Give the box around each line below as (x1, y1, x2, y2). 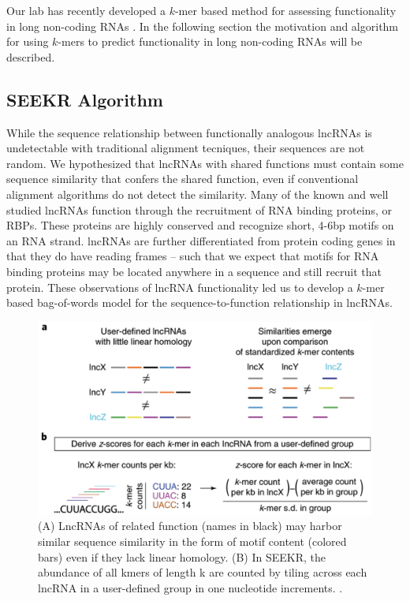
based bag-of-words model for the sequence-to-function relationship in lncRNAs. (6, 294, 393, 311)
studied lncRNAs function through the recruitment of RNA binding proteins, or (6, 201, 392, 218)
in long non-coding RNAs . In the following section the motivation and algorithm (6, 17, 399, 34)
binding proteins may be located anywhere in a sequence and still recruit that (6, 263, 382, 279)
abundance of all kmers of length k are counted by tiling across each (38, 564, 367, 580)
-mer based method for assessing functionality (174, 2, 397, 18)
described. (6, 48, 55, 65)
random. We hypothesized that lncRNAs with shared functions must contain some (6, 155, 404, 171)
